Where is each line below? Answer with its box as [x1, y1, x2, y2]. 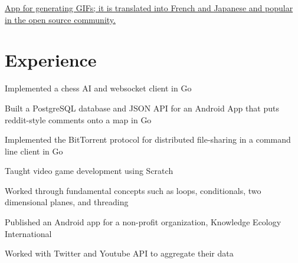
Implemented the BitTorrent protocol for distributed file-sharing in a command [5, 133, 291, 146]
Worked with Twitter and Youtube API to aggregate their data [5, 247, 234, 259]
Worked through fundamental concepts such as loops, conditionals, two [5, 184, 261, 196]
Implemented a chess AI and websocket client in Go [5, 82, 192, 94]
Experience [5, 48, 97, 72]
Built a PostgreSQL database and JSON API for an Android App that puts [5, 101, 279, 114]
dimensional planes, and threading [5, 196, 129, 208]
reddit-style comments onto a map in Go [5, 113, 152, 126]
